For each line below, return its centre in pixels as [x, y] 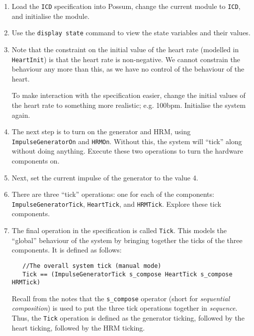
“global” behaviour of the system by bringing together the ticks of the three [127, 240]
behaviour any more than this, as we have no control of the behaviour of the [128, 69]
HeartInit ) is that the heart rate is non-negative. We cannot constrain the [126, 59]
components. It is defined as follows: [67, 250]
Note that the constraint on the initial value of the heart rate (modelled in [125, 49]
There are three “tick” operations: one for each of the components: [113, 194]
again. [21, 115]
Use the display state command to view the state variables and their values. [131, 33]
